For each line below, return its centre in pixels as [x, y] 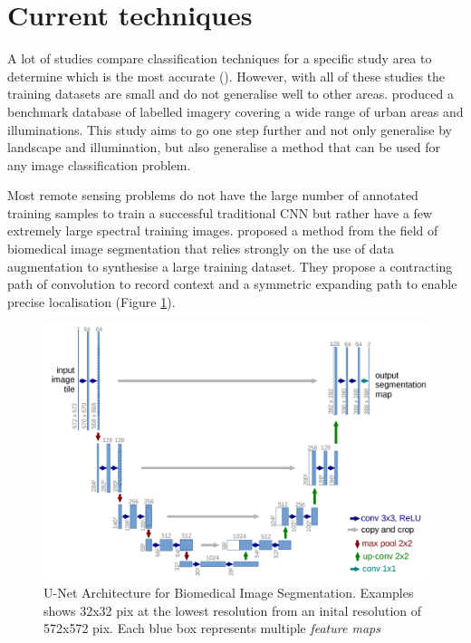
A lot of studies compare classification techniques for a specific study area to [220, 58]
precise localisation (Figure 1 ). [91, 301]
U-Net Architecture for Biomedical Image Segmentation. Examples [229, 593]
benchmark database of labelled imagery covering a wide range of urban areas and [235, 111]
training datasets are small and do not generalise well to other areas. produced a [231, 94]
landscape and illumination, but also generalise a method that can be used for [224, 147]
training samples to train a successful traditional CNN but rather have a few [220, 212]
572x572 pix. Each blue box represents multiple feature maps [212, 628]
